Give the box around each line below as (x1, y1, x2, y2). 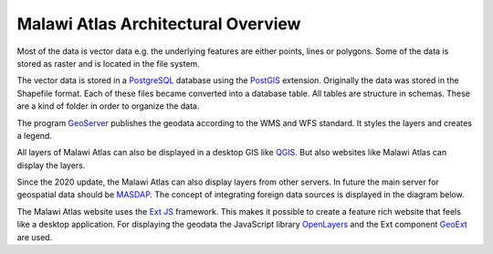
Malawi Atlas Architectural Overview (16, 14, 301, 34)
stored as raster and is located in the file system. (16, 58, 200, 69)
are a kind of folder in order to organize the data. (16, 101, 200, 111)
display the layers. (16, 160, 86, 171)
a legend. (16, 130, 52, 141)
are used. (16, 231, 53, 242)
